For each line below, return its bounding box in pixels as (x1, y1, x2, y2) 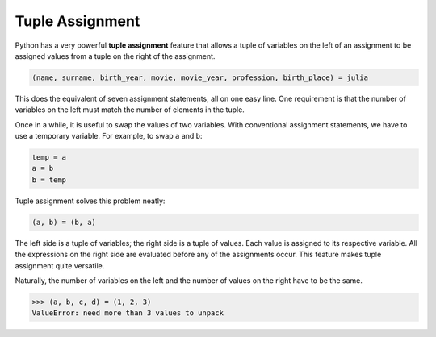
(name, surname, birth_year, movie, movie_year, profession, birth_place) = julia (31, 73, 369, 82)
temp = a (31, 153, 67, 162)
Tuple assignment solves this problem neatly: (15, 196, 166, 206)
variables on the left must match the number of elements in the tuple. (15, 105, 245, 114)
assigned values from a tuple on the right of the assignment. (15, 51, 216, 60)
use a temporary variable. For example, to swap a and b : (15, 131, 203, 141)
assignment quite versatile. (15, 260, 105, 270)
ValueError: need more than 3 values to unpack (31, 309, 224, 318)
